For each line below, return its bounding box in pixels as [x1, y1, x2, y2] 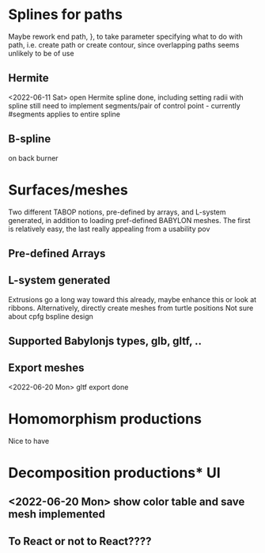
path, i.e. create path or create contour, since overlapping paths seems [8, 40, 240, 49]
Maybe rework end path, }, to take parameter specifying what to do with [8, 32, 243, 41]
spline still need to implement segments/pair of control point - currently [8, 100, 241, 110]
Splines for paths [8, 6, 123, 24]
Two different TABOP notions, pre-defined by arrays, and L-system [8, 207, 227, 217]
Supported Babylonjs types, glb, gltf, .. [8, 335, 203, 348]
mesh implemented [8, 508, 105, 521]
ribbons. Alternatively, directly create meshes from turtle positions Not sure [8, 303, 254, 312]
